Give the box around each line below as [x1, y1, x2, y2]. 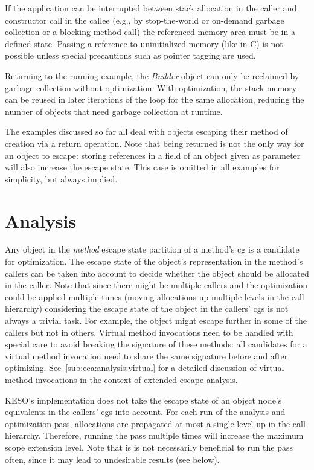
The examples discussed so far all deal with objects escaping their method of [5, 125, 288, 138]
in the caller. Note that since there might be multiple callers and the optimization [5, 278, 308, 291]
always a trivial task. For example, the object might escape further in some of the [5, 314, 307, 326]
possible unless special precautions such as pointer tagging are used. [5, 49, 256, 62]
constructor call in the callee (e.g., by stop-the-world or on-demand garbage [5, 13, 284, 26]
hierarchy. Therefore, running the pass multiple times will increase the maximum [5, 429, 304, 442]
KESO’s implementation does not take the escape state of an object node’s [5, 393, 282, 406]
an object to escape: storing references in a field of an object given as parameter [5, 149, 301, 161]
